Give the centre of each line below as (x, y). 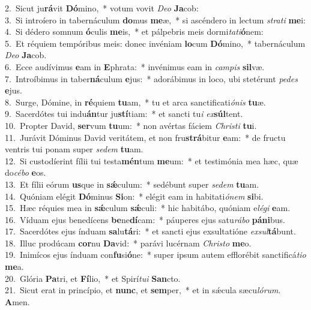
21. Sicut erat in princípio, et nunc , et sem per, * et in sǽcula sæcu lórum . (143, 290)
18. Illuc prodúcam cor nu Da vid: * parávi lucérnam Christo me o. (128, 243)
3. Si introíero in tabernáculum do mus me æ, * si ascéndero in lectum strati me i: (155, 19)
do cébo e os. (26, 172)
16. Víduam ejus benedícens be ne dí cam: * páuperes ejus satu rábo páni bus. (145, 219)
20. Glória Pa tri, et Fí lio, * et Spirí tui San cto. (93, 278)
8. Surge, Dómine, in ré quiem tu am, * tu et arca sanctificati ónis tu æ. (135, 102)
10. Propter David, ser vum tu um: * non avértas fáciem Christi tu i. (131, 125)
